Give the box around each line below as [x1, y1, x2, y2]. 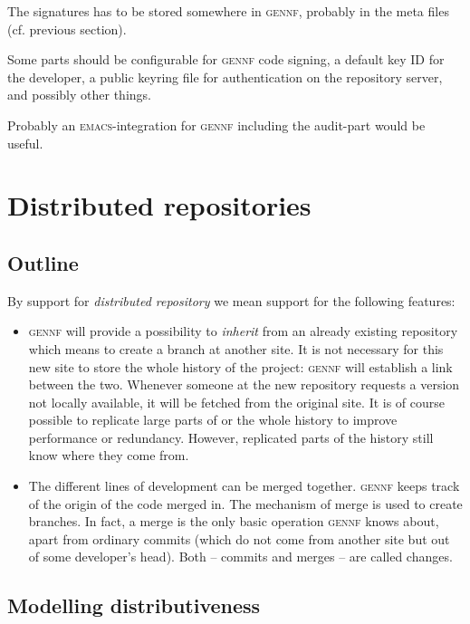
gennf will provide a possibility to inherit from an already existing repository [28, 322, 458, 341]
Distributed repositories [7, 187, 312, 224]
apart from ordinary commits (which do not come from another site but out [28, 529, 450, 548]
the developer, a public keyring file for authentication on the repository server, [7, 67, 443, 86]
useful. [7, 133, 43, 152]
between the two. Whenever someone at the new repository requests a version [28, 375, 460, 394]
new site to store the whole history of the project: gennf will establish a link [28, 357, 453, 376]
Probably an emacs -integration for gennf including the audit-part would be [7, 115, 426, 134]
